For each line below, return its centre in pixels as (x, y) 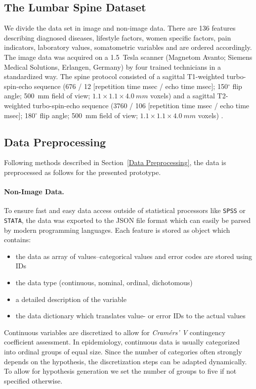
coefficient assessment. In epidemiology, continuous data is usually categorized (122, 342)
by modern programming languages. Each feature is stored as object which (117, 230)
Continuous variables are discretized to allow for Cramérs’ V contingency (115, 332)
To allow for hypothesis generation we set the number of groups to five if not (120, 371)
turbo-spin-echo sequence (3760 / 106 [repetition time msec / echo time (141, 105)
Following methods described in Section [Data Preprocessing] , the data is (115, 162)
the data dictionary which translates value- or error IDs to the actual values (130, 316)
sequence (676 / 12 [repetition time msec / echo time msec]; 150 (131, 86)
